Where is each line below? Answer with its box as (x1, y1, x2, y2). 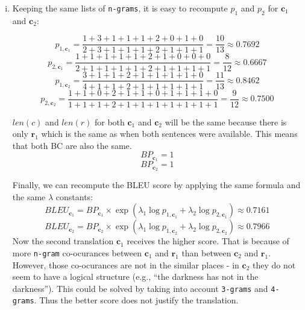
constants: (55, 190, 93, 203)
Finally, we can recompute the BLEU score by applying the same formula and (12, 179, 301, 191)
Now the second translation (12, 235, 114, 247)
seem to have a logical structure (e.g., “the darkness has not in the (12, 270, 259, 283)
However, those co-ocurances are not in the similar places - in (12, 258, 239, 271)
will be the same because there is (165, 115, 287, 128)
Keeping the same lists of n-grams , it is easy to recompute (12, 2, 228, 14)
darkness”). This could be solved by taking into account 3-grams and (12, 282, 268, 294)
